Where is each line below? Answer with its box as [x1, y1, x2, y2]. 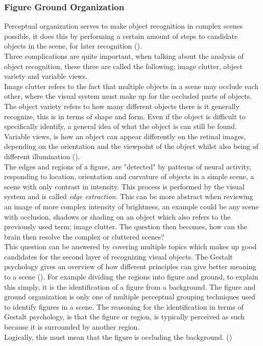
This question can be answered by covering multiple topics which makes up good [4, 241, 257, 252]
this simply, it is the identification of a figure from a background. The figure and [4, 281, 256, 292]
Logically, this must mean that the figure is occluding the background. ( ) [4, 331, 232, 342]
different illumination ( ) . [4, 150, 80, 161]
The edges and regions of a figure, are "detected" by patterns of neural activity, [4, 161, 251, 171]
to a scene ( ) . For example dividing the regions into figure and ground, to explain [4, 271, 258, 282]
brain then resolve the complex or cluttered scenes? [4, 231, 164, 242]
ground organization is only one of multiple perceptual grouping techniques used [4, 291, 255, 302]
